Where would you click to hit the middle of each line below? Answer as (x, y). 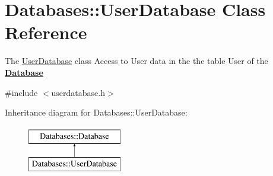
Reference (46, 32)
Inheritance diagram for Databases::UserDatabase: (96, 112)
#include (21, 92)
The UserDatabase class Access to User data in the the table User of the (136, 61)
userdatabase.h (78, 92)
